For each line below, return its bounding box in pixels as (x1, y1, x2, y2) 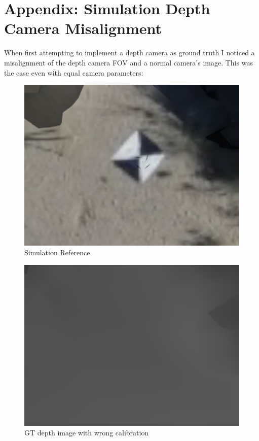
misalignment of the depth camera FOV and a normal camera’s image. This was (4, 57, 253, 67)
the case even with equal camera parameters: (4, 67, 143, 78)
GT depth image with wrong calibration (24, 427, 149, 438)
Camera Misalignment (4, 18, 162, 39)
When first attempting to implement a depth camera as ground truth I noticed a (4, 47, 255, 58)
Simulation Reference (24, 247, 90, 258)
